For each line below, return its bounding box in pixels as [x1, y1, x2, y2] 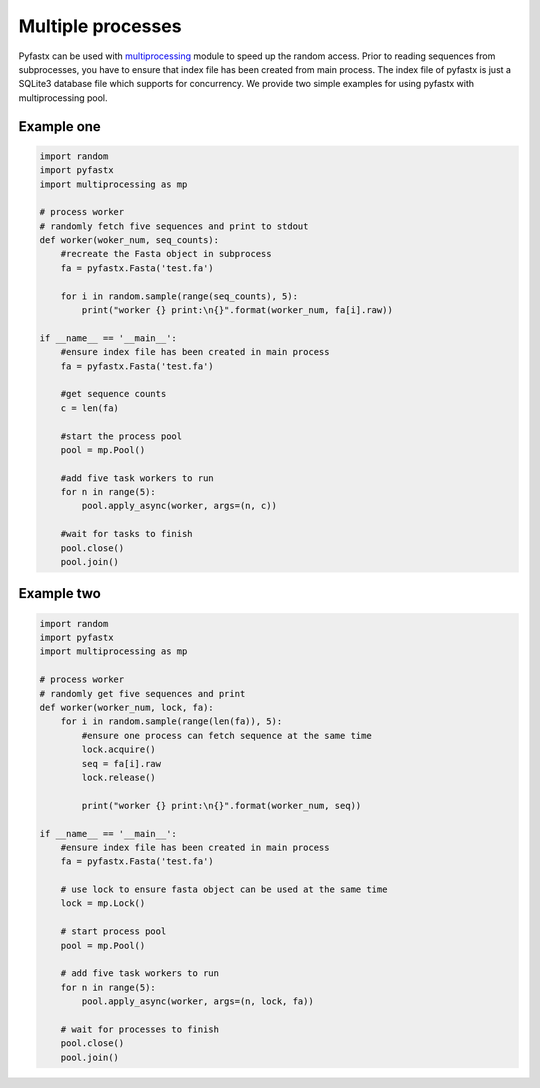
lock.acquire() [81, 744, 157, 755]
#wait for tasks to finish [60, 528, 194, 540]
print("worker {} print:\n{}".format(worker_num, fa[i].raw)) [81, 305, 394, 316]
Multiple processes [18, 15, 182, 37]
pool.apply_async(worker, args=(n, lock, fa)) [81, 996, 314, 1007]
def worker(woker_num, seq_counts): [39, 235, 220, 246]
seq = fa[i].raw [81, 758, 162, 769]
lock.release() [81, 771, 157, 783]
